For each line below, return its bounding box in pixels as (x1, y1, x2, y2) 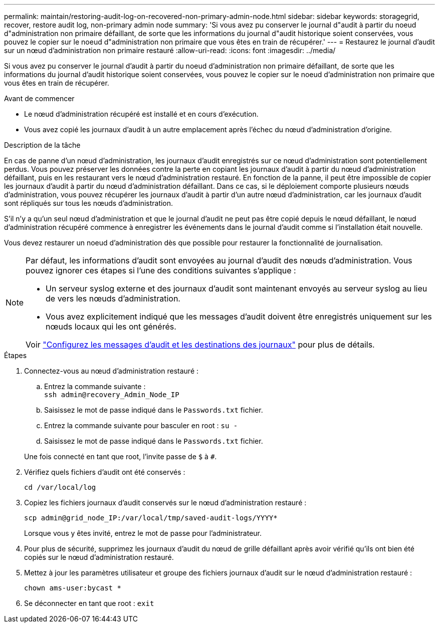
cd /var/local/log (24, 483, 96, 491)
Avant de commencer (4, 94, 75, 103)
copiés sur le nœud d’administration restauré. (24, 553, 174, 561)
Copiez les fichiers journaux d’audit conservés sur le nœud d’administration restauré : (24, 498, 307, 507)
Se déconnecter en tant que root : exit (24, 599, 154, 607)
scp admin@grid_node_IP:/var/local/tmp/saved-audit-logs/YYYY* (24, 514, 278, 522)
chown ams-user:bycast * (24, 584, 121, 592)
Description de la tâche (4, 141, 81, 149)
